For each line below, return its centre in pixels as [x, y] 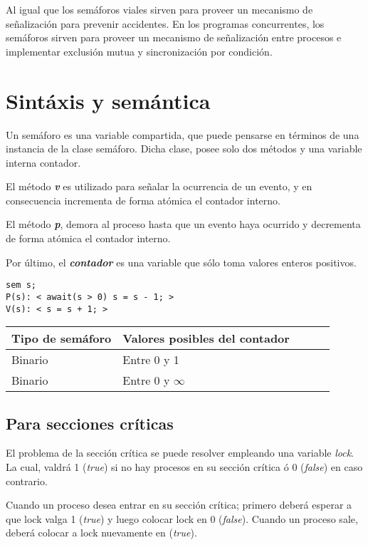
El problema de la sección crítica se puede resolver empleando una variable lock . [180, 453]
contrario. [27, 481]
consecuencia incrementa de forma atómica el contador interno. [143, 200]
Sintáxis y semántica [108, 100]
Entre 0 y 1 [151, 360]
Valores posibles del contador [206, 338]
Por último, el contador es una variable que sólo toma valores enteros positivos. [181, 262]
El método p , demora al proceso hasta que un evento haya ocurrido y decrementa [183, 224]
